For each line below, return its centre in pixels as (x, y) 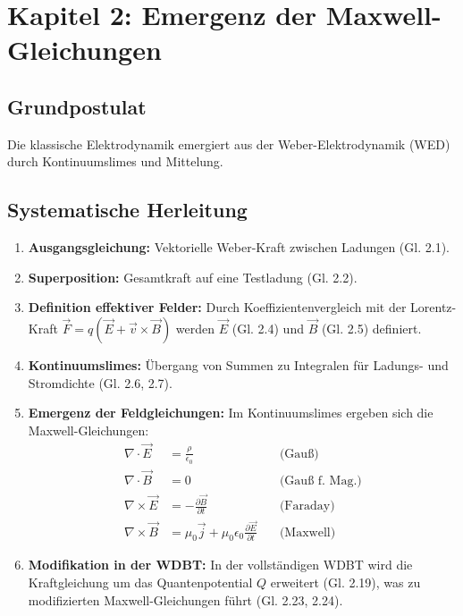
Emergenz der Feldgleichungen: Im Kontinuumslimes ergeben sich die (231, 413)
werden (195, 328)
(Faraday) (307, 506)
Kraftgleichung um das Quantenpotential (140, 582)
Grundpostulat (77, 106)
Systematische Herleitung (127, 210)
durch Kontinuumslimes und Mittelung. (115, 161)
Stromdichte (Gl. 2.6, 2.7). (100, 382)
